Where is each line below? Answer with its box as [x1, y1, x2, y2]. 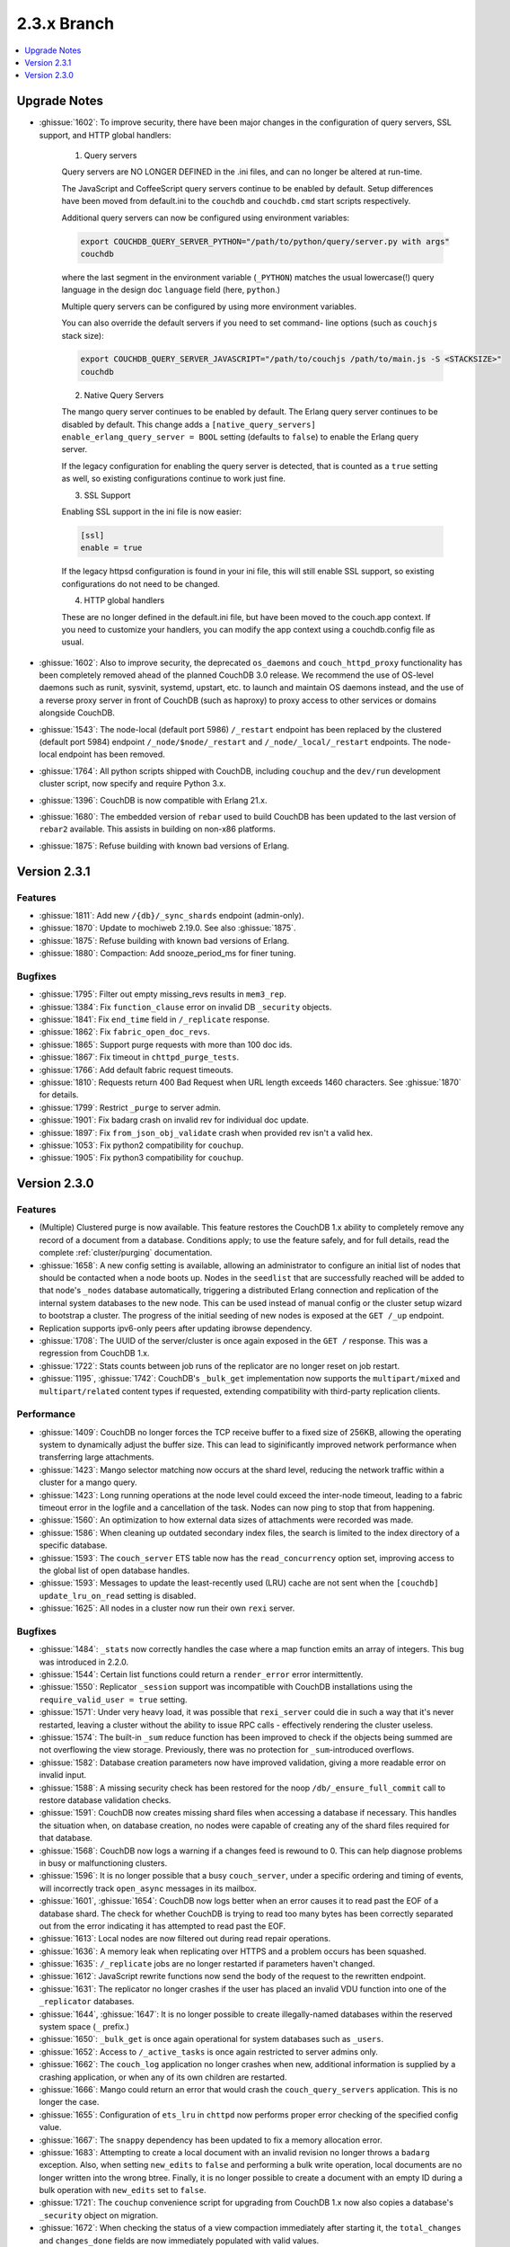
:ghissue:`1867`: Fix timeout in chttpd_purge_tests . [39, 1052, 240, 1062]
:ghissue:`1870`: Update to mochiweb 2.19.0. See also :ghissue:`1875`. [39, 922, 296, 934]
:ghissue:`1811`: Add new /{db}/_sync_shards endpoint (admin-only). [39, 910, 304, 920]
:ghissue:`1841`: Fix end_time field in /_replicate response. [39, 1014, 270, 1025]
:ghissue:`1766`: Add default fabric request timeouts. [39, 1064, 233, 1075]
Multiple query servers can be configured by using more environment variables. [61, 301, 356, 312]
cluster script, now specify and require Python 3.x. [39, 778, 226, 789]
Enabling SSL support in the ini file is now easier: [61, 506, 242, 517]
